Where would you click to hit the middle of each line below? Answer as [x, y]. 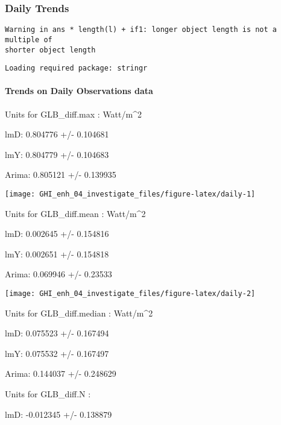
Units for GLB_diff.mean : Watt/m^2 [75, 213]
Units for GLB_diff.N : [48, 394]
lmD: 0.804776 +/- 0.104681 [57, 134]
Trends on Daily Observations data [79, 91]
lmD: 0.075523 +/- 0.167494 [57, 333]
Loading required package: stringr [76, 68]
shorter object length [50, 50]
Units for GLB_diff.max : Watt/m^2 [73, 114]
